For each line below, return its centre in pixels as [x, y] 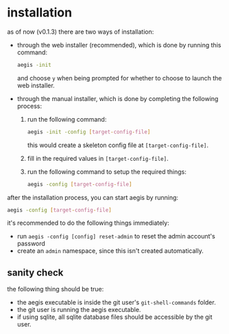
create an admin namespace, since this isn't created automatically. [110, 251]
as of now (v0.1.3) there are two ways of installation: [81, 32]
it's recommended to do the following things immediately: [88, 223]
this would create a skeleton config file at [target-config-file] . [118, 145]
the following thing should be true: [56, 289]
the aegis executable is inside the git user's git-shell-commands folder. [116, 302]
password [31, 244]
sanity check [35, 272]
